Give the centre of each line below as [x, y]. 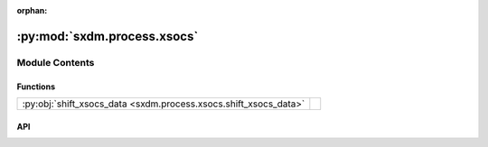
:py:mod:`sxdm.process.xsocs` [108, 36]
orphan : [32, 10]
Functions [36, 87]
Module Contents [56, 62]
